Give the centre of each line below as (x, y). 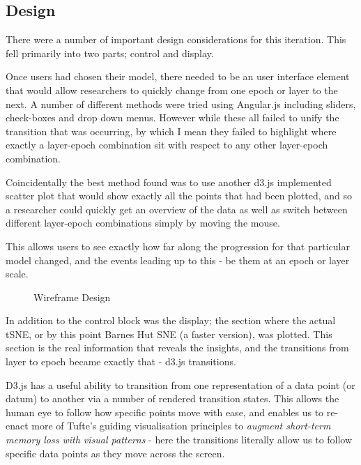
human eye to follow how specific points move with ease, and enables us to (165, 412)
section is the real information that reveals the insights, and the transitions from (177, 348)
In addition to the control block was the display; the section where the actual (171, 320)
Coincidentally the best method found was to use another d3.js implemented (169, 182)
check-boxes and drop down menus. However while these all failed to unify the (172, 117)
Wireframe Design (72, 297)
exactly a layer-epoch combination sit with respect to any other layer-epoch (167, 145)
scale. (17, 274)
